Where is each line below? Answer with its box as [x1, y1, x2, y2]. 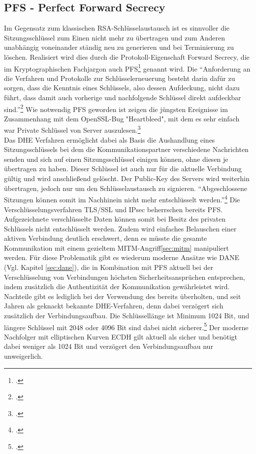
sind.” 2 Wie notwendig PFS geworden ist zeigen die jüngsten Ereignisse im [4, 102, 228, 114]
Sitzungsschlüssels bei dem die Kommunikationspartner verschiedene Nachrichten [4, 144, 249, 154]
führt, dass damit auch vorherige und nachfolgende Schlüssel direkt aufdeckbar [4, 92, 241, 103]
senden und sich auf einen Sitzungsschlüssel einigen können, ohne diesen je [4, 153, 228, 164]
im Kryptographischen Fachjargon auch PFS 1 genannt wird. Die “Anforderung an [4, 62, 251, 74]
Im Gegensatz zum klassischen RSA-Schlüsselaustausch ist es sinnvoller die [4, 23, 230, 33]
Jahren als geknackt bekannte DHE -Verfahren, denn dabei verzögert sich [4, 301, 224, 311]
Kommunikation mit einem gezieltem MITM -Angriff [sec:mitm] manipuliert [4, 242, 229, 253]
